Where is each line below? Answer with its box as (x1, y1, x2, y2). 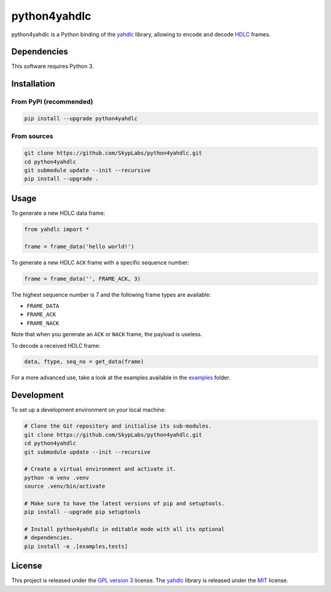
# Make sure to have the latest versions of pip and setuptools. (24, 500, 225, 507)
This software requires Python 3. (11, 63, 94, 70)
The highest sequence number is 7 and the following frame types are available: (11, 291, 211, 298)
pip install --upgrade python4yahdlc (24, 115, 138, 122)
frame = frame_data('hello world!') (24, 243, 135, 250)
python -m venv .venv (24, 474, 89, 481)
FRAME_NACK (26, 320, 59, 326)
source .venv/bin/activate (24, 483, 105, 490)
